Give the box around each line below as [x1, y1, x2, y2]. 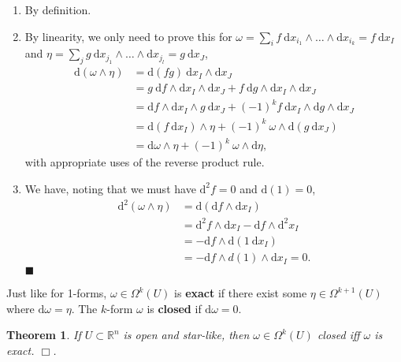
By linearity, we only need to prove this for [24, 28, 232, 44]
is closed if [147, 300, 202, 316]
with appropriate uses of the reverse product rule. [24, 154, 265, 170]
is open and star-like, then [123, 327, 250, 343]
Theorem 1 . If [6, 327, 81, 343]
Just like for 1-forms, [6, 285, 107, 301]
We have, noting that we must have [24, 180, 196, 196]
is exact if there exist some [174, 285, 307, 301]
